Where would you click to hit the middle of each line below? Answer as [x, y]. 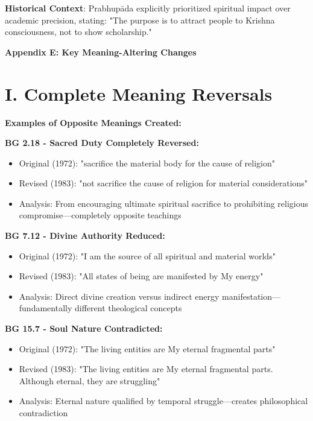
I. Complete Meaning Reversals [139, 93]
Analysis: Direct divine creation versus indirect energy [119, 296]
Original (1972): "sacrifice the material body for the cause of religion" [147, 163]
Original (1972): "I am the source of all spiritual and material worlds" [147, 255]
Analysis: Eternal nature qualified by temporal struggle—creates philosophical [163, 401]
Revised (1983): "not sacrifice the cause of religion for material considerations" [163, 183]
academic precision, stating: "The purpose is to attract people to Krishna [140, 20]
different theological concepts [128, 308]
